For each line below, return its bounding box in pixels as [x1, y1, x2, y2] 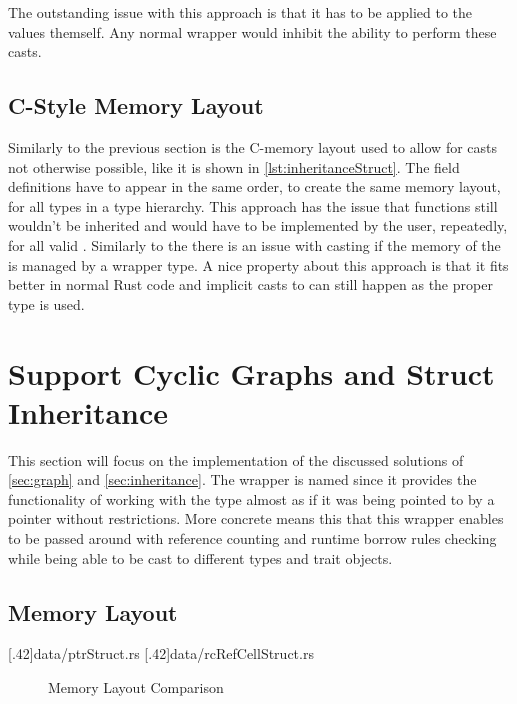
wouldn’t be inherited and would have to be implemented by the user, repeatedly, [8, 215, 508, 236]
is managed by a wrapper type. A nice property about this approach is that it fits [8, 254, 509, 275]
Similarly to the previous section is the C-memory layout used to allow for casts [8, 136, 498, 157]
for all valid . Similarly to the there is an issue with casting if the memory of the [8, 234, 501, 255]
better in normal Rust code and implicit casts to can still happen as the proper [8, 274, 493, 295]
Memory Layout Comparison [48, 677, 224, 697]
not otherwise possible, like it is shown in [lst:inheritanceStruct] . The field [8, 156, 460, 177]
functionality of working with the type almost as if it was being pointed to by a [8, 488, 495, 509]
